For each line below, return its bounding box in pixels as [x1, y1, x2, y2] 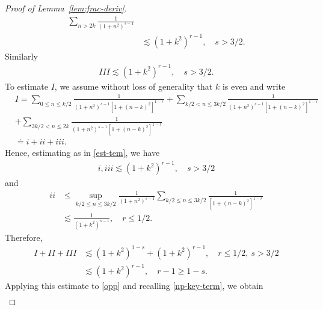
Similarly [5, 49, 38, 62]
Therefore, [5, 231, 43, 243]
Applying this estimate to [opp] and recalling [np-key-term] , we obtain [5, 279, 263, 292]
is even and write [222, 79, 286, 92]
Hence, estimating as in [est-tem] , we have [5, 146, 160, 159]
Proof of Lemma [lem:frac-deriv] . [5, 2, 127, 14]
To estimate [5, 79, 49, 92]
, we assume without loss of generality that [54, 79, 213, 92]
